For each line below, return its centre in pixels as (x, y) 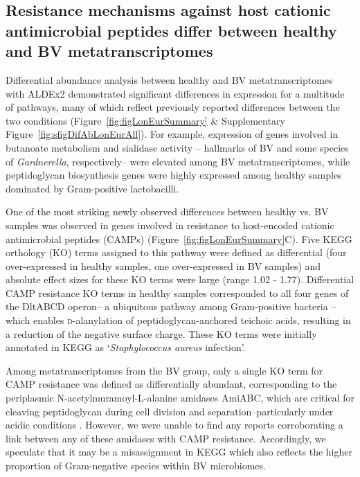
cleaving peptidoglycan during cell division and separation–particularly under (170, 411)
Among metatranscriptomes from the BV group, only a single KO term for (164, 370)
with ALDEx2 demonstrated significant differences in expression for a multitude (175, 93)
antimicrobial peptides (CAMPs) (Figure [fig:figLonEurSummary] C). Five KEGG (179, 238)
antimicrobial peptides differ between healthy (171, 30)
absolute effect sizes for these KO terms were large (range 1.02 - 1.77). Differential (180, 279)
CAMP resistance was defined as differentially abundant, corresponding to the (171, 384)
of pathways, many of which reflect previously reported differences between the (173, 107)
